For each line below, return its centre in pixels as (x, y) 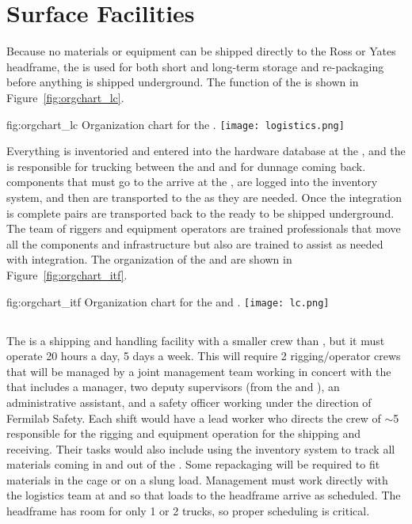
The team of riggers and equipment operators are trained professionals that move (204, 228)
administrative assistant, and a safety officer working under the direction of (189, 402)
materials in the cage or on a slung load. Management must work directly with (197, 479)
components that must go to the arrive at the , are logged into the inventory (192, 182)
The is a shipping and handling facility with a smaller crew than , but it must (196, 340)
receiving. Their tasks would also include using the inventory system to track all (201, 448)
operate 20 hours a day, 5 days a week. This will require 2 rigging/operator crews (204, 356)
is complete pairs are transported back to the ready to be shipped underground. (200, 213)
